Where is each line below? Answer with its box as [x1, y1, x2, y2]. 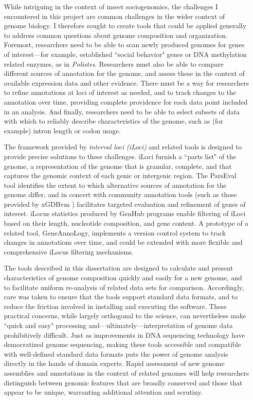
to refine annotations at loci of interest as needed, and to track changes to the [4, 87, 236, 97]
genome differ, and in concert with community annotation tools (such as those [4, 189, 237, 200]
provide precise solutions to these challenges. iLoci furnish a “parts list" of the [4, 151, 236, 161]
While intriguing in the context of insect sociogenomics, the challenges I [4, 1, 218, 11]
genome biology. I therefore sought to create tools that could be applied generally [4, 20, 247, 31]
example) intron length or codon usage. [4, 125, 121, 135]
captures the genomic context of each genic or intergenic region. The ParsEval [4, 170, 236, 181]
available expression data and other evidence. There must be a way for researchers [4, 77, 249, 88]
